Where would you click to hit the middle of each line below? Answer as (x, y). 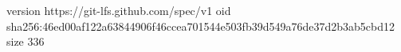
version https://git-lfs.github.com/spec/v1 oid (119, 10)
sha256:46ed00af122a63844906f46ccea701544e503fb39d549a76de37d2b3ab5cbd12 (201, 26)
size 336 (26, 41)
